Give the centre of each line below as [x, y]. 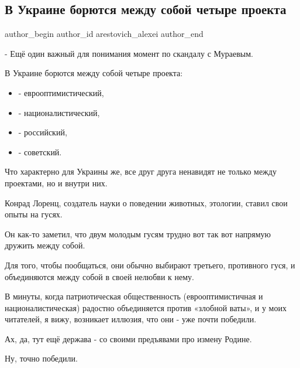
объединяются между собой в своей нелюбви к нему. [99, 276]
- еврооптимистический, [61, 92]
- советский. [40, 151]
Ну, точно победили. [41, 358]
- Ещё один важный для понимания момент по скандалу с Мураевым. [129, 53]
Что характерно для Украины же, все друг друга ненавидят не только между [141, 171]
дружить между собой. [45, 245]
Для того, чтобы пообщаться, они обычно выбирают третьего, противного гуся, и [150, 265]
